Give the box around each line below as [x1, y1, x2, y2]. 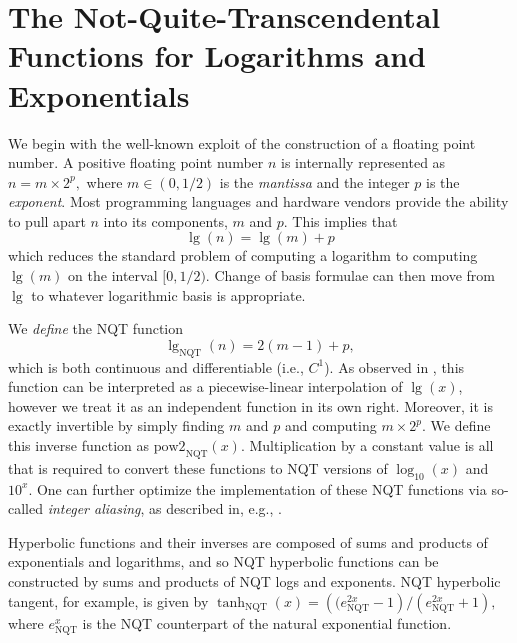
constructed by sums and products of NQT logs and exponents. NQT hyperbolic [8, 570, 501, 591]
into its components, [103, 210, 228, 231]
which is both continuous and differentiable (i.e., [8, 356, 304, 377]
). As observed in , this [324, 356, 465, 377]
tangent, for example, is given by [8, 590, 209, 611]
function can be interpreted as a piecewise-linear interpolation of [8, 376, 403, 397]
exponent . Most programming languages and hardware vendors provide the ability [8, 191, 509, 212]
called [8, 498, 43, 519]
